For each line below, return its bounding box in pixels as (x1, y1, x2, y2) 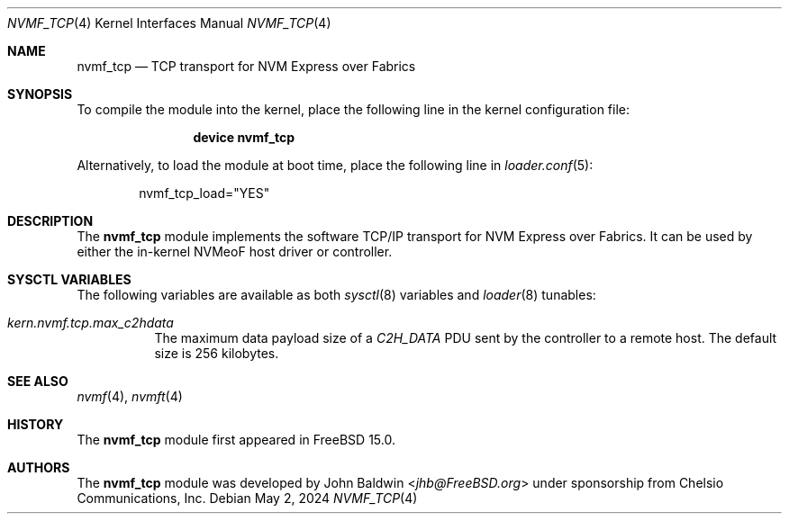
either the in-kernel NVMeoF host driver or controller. (77, 244, 393, 259)
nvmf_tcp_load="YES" (139, 185, 270, 201)
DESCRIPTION (7, 213, 94, 229)
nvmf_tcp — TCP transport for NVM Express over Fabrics (77, 58, 416, 74)
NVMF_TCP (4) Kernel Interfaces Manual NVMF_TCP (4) (7, 15, 331, 31)
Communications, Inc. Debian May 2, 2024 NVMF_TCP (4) (77, 490, 418, 506)
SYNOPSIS (7, 86, 73, 102)
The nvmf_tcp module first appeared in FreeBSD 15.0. (77, 432, 395, 447)
